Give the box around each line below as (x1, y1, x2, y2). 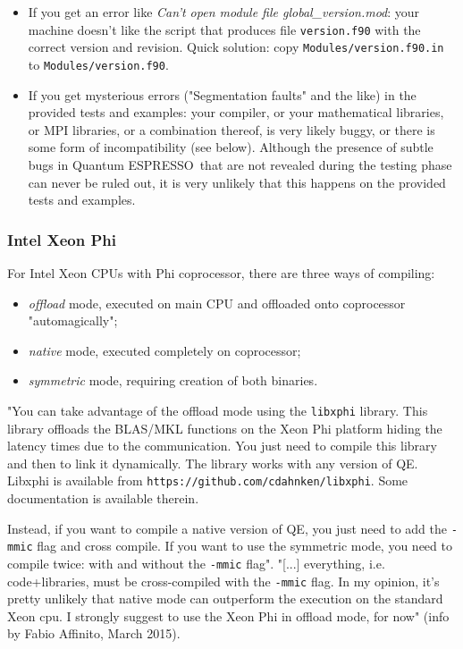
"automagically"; (28, 311, 118, 330)
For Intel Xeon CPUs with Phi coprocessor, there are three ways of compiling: (7, 263, 435, 282)
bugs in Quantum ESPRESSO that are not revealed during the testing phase (28, 155, 452, 173)
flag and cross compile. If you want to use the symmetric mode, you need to (37, 536, 452, 555)
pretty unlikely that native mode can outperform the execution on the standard (7, 589, 443, 608)
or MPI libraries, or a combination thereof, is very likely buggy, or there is (28, 120, 435, 139)
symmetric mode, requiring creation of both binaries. (28, 371, 318, 390)
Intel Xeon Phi (7, 228, 116, 250)
